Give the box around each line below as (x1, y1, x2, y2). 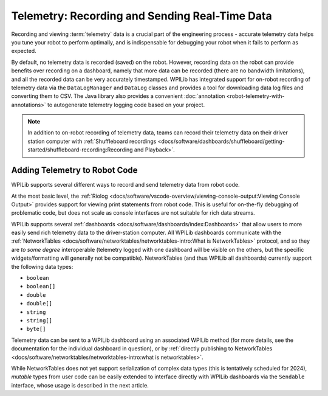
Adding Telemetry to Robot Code (11, 165, 138, 176)
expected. (11, 47, 36, 55)
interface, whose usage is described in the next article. (11, 381, 149, 389)
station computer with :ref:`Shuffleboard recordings (27, 137, 157, 145)
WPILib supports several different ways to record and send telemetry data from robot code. (11, 181, 240, 189)
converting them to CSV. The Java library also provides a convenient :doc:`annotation (11, 92, 225, 100)
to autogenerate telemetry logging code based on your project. (47, 101, 205, 108)
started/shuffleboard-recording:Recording (27, 146, 133, 153)
